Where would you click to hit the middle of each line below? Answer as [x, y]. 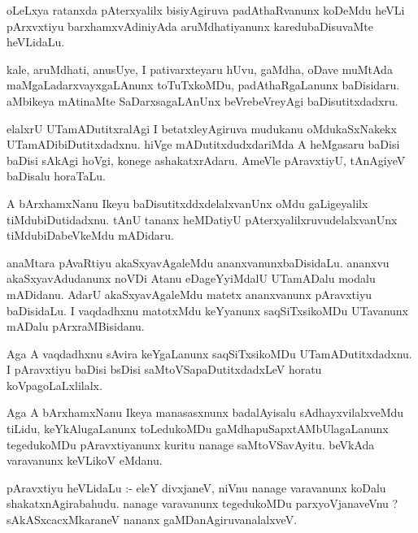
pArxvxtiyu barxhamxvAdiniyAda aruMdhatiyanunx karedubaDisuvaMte [190, 26]
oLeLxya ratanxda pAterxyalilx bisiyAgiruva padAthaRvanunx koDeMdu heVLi [206, 10]
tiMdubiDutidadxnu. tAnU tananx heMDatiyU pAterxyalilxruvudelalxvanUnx [202, 219]
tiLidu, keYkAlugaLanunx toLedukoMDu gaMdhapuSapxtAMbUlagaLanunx [198, 429]
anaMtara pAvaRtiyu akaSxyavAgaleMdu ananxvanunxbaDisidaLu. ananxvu [198, 262]
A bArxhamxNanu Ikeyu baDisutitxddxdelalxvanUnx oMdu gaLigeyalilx [187, 203]
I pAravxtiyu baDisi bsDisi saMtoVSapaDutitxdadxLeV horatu [164, 369]
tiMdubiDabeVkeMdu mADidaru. [90, 235]
